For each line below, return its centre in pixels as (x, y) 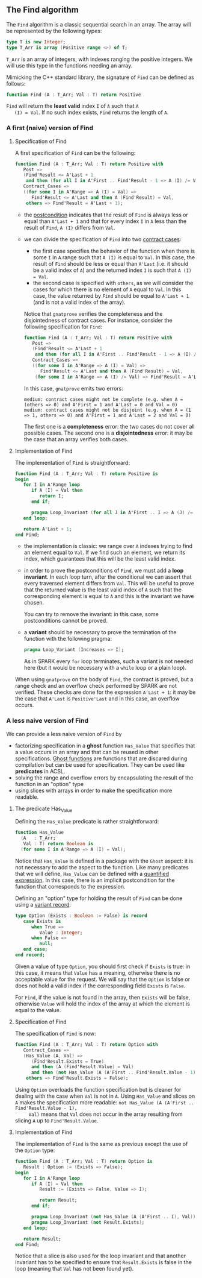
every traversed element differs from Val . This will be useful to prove (109, 584)
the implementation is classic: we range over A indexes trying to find (108, 546)
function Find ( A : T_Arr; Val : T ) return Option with (86, 1044)
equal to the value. (38, 1010)
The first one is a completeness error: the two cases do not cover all (109, 426)
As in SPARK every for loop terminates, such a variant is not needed (109, 661)
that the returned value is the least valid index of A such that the (103, 590)
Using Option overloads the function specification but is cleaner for (98, 1090)
